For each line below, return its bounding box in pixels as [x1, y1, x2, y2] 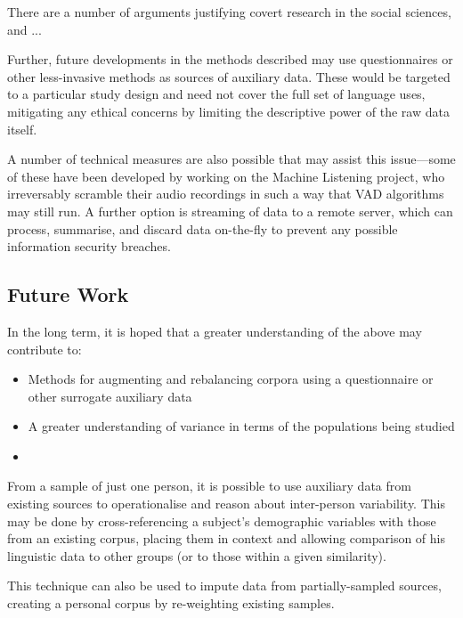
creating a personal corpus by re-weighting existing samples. [7, 594, 335, 613]
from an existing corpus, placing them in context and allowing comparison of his [7, 529, 445, 548]
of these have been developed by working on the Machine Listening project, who [7, 167, 445, 185]
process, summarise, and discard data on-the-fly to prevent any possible [7, 219, 398, 238]
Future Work [7, 281, 129, 308]
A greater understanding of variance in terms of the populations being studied [28, 417, 455, 435]
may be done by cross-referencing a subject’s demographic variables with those [7, 511, 436, 530]
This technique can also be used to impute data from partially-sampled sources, [7, 576, 442, 595]
